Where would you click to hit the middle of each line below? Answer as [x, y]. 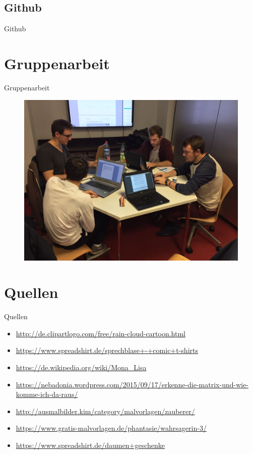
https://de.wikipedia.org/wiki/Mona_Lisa [81, 367]
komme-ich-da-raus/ [47, 394]
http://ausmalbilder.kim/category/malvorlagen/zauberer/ [105, 411]
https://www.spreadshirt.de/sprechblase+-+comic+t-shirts [107, 350]
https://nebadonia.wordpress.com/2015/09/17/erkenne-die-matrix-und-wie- [132, 384]
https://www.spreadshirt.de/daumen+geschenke [90, 445]
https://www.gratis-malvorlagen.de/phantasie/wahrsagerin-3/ [111, 428]
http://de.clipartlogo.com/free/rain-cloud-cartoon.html [101, 333]
